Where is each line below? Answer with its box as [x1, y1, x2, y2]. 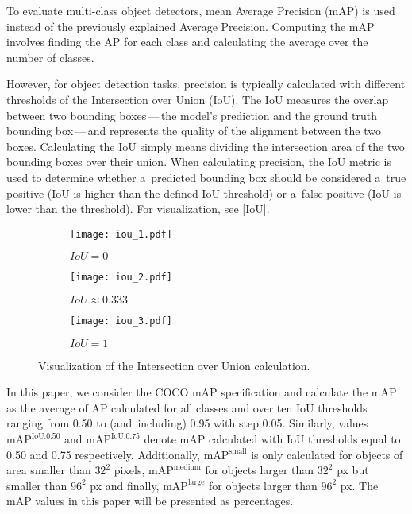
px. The [340, 477, 379, 493]
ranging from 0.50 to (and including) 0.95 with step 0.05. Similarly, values [6, 415, 368, 431]
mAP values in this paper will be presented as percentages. [6, 493, 294, 509]
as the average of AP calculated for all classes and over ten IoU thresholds [6, 399, 368, 415]
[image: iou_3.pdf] [70, 315, 172, 327]
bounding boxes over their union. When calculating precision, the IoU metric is [6, 153, 391, 170]
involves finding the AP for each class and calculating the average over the [6, 33, 368, 50]
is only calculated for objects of [251, 446, 403, 462]
